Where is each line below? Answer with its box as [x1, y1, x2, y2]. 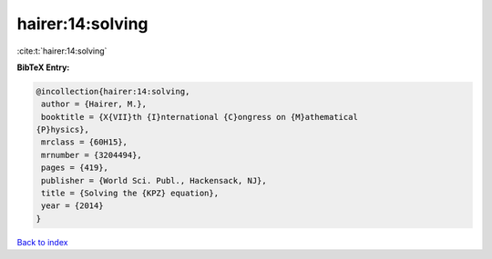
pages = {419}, [41, 163, 109, 173]
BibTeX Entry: [16, 62, 70, 73]
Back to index [16, 236, 68, 247]
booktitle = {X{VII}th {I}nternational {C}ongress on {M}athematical [41, 112, 359, 122]
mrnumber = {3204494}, [41, 150, 143, 160]
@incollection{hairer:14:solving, [36, 86, 190, 96]
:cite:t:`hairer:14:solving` [16, 45, 108, 56]
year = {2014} [41, 201, 104, 211]
